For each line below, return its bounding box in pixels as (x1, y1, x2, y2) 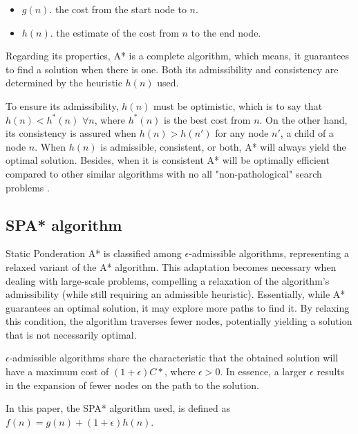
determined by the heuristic (6, 75, 122, 90)
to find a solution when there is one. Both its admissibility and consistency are (6, 62, 339, 76)
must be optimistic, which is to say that (153, 98, 323, 113)
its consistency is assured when (6, 126, 137, 140)
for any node (215, 126, 269, 140)
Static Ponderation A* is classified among (6, 246, 182, 261)
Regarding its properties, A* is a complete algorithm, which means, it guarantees (6, 48, 349, 63)
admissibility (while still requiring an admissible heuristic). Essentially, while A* (6, 287, 346, 301)
